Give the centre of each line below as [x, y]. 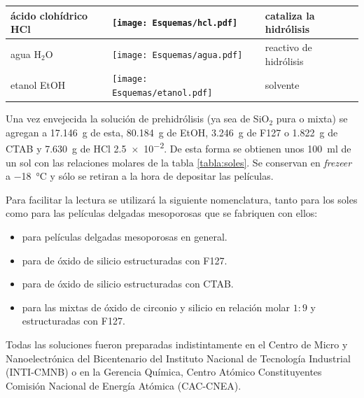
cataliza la [290, 15]
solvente [282, 85]
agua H [26, 54]
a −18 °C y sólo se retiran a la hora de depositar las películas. [140, 176]
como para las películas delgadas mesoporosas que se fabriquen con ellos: [162, 213]
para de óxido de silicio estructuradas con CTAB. [128, 284]
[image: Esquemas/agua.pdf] [177, 55]
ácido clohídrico [49, 15]
